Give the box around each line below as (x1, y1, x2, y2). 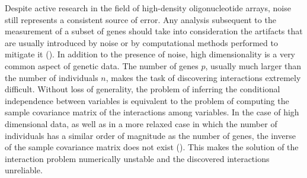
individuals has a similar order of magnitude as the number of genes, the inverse (5, 129, 296, 141)
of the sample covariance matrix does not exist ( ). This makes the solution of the (5, 141, 299, 153)
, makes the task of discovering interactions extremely (105, 71, 301, 83)
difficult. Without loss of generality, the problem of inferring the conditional (5, 83, 280, 95)
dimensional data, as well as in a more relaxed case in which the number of (5, 117, 277, 130)
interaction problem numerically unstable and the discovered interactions (5, 152, 270, 164)
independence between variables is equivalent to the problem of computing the (5, 94, 289, 106)
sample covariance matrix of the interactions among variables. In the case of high (5, 106, 299, 118)
